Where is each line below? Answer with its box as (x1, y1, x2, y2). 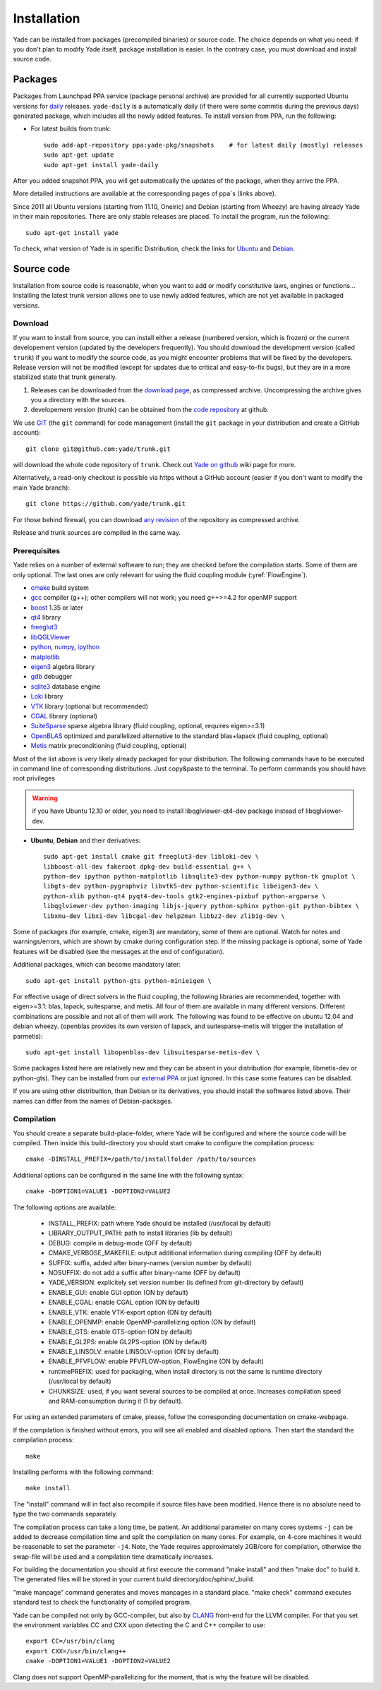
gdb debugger (30, 672, 73, 681)
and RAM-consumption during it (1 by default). (48, 1397, 183, 1406)
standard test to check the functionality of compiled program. (13, 1598, 192, 1607)
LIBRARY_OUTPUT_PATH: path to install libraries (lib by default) (48, 1229, 233, 1238)
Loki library (30, 692, 64, 701)
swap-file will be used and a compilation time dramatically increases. (13, 1552, 214, 1561)
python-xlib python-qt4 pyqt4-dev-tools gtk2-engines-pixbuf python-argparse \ (43, 892, 326, 900)
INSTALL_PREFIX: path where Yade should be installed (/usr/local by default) (48, 1219, 272, 1227)
